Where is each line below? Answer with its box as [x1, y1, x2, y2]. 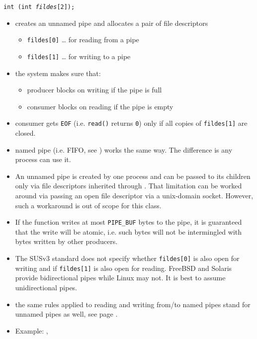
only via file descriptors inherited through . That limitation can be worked [15, 180, 242, 191]
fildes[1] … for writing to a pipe [27, 51, 131, 61]
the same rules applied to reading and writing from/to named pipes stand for [15, 299, 251, 309]
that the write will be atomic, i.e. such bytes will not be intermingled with [15, 226, 242, 237]
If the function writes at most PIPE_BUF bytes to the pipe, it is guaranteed [15, 217, 242, 227]
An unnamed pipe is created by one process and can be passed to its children [15, 170, 251, 181]
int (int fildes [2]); [3, 3, 75, 10]
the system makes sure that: [15, 68, 101, 78]
